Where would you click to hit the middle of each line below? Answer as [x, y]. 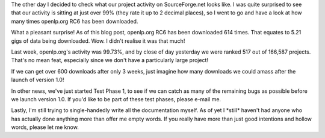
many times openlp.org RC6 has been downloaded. [75, 21]
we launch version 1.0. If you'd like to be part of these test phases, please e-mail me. [116, 99]
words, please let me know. [45, 127]
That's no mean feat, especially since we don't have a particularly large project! [110, 60]
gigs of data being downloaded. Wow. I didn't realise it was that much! [98, 41]
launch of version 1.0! [38, 80]
